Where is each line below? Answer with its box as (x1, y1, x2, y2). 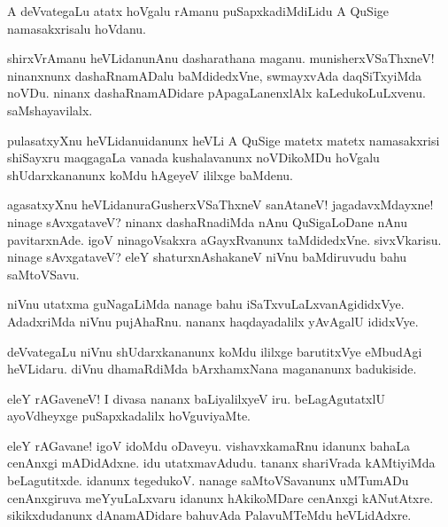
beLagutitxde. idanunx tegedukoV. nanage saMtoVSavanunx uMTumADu (7, 471, 409, 490)
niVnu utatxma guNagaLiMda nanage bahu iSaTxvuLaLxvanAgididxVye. (7, 295, 405, 313)
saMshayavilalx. (7, 100, 93, 119)
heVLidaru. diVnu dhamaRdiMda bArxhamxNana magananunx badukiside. (7, 359, 417, 378)
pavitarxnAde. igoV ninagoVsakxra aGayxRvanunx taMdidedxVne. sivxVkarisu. (7, 230, 442, 248)
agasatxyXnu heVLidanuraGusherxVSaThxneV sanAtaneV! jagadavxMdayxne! (7, 195, 434, 214)
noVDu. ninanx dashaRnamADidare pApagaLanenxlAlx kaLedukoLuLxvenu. (7, 83, 426, 102)
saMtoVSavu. (7, 264, 80, 283)
